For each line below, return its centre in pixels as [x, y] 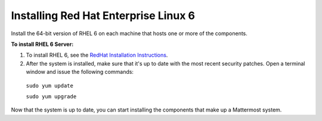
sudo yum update [50, 86]
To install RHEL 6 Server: [42, 44]
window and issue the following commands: [80, 72]
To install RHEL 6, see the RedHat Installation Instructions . [97, 55]
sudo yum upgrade [51, 96]
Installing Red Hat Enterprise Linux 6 [103, 15]
